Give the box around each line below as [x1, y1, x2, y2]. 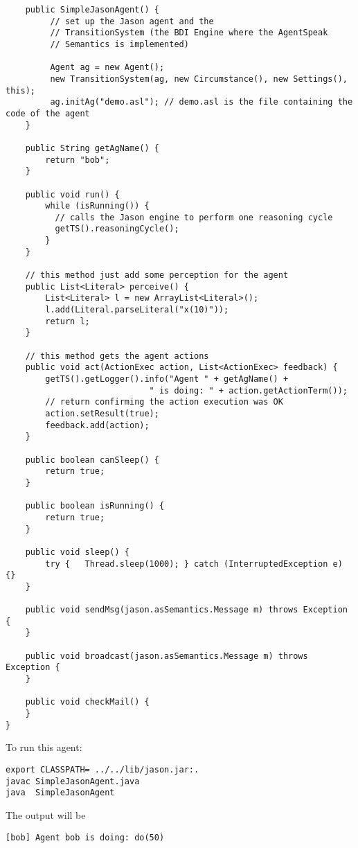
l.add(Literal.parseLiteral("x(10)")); [45, 305, 229, 315]
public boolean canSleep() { [25, 454, 159, 465]
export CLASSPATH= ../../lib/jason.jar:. [6, 764, 199, 775]
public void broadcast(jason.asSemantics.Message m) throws [25, 651, 308, 661]
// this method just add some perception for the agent [25, 270, 289, 281]
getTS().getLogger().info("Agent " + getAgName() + [45, 374, 289, 384]
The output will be [6, 807, 86, 822]
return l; [45, 316, 90, 326]
